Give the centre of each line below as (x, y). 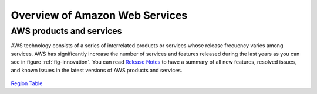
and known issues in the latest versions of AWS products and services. (97, 70)
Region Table (27, 83)
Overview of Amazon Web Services (99, 15)
